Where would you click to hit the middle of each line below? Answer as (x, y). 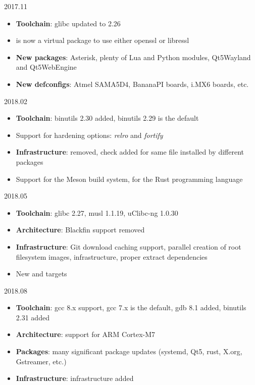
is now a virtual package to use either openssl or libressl (103, 40)
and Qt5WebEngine (46, 67)
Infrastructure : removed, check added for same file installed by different (130, 152)
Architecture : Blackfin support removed (80, 230)
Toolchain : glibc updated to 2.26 (68, 23)
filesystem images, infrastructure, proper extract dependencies (112, 256)
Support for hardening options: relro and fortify (89, 135)
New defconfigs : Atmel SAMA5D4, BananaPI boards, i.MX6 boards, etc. (132, 84)
